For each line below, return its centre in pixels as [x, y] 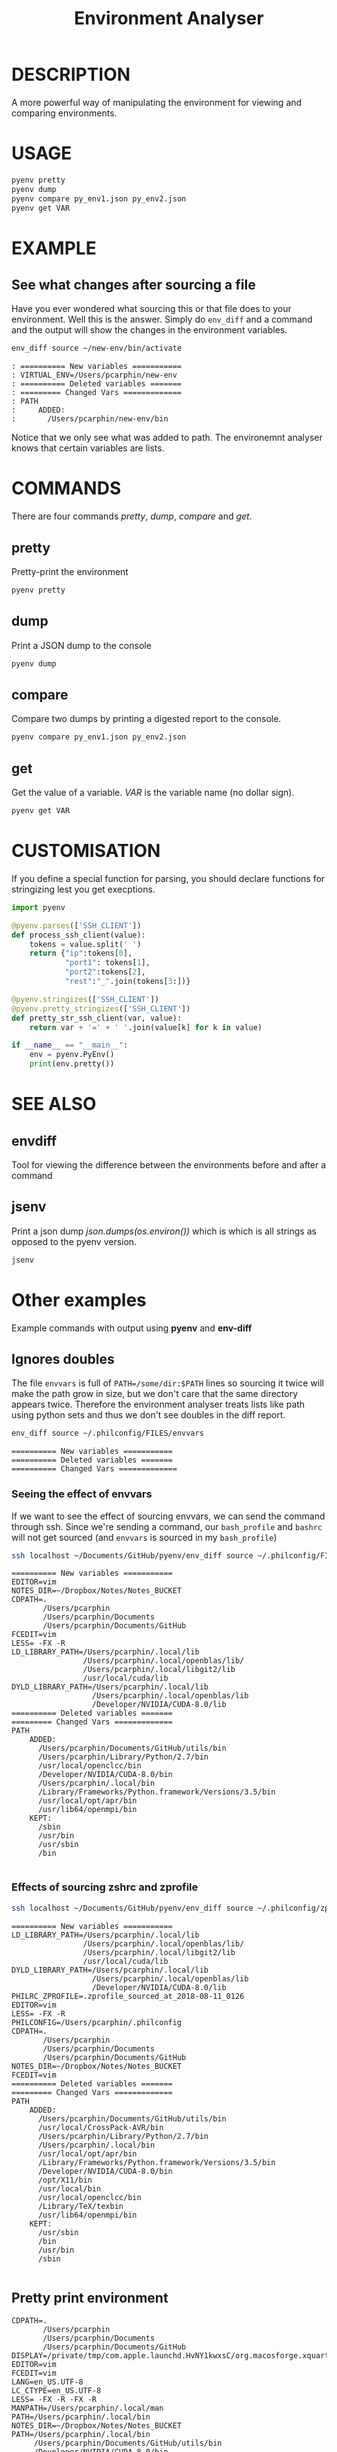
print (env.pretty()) [72, 1064]
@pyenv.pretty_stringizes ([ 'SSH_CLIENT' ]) [101, 1008]
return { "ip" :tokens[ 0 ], [81, 953]
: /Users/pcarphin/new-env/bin [90, 419]
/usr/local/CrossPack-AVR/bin [100, 2127]
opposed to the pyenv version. [74, 1241]
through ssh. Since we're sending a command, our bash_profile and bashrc [167, 1526]
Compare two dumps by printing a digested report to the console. [146, 719]
